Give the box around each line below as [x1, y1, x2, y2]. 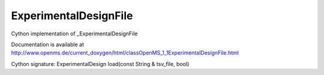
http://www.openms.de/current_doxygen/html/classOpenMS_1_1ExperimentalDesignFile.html [11, 49, 239, 56]
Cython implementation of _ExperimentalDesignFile [11, 30, 138, 37]
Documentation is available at [11, 41, 84, 48]
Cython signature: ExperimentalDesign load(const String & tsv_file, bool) [11, 60, 190, 67]
